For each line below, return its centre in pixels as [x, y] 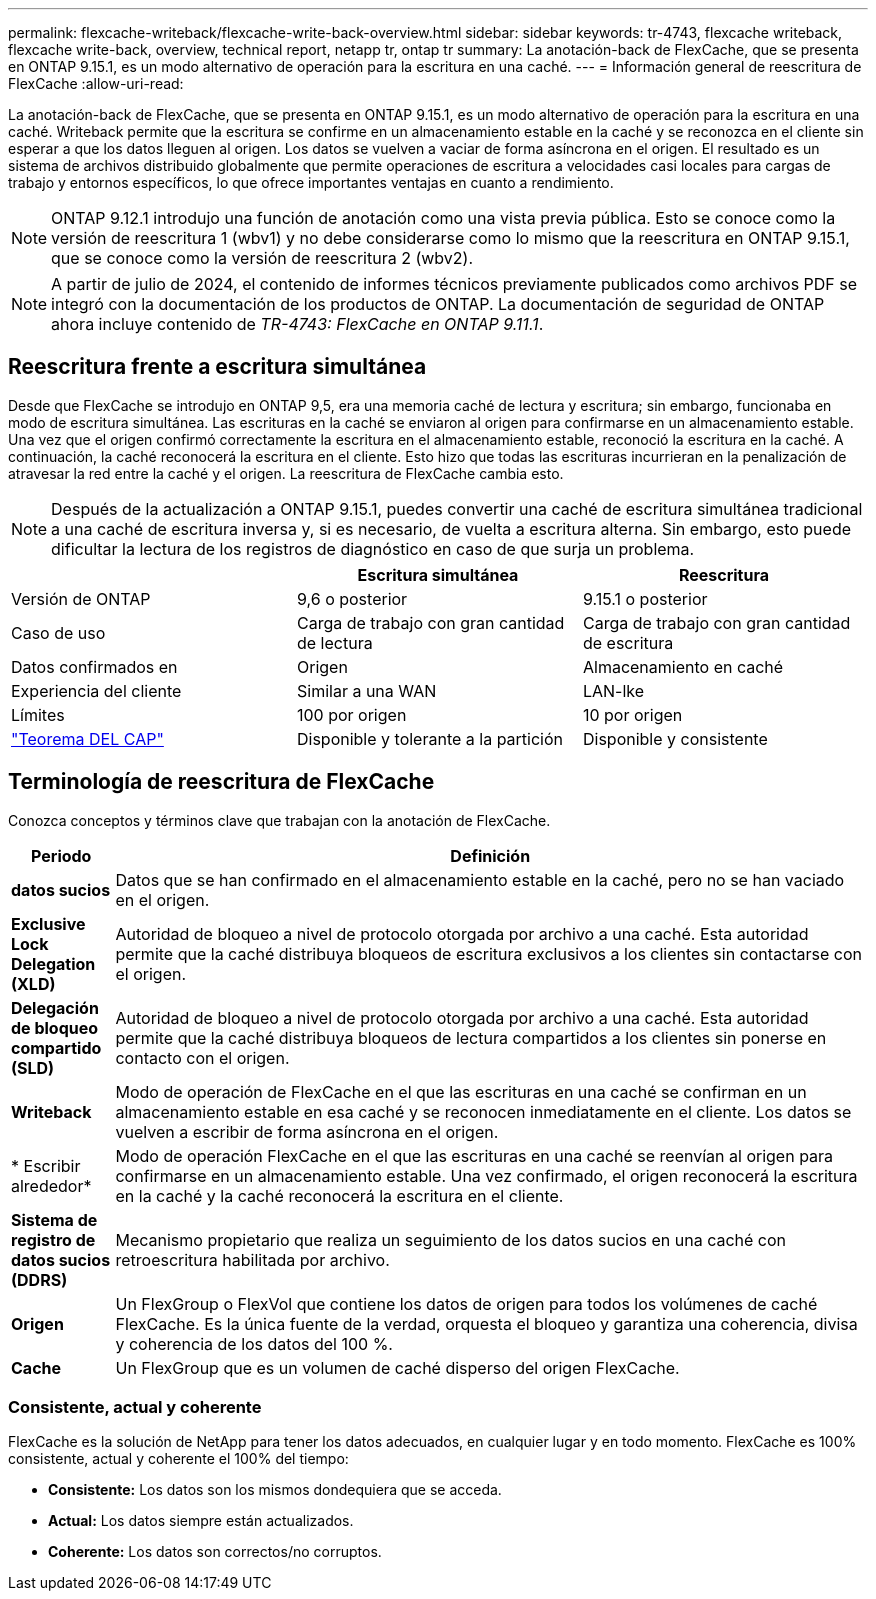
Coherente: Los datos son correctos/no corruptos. [215, 1552]
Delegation [53, 963]
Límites [38, 714]
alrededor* [51, 1185]
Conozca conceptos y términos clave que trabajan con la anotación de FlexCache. [279, 820]
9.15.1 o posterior [645, 598]
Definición [490, 855]
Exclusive [48, 923]
